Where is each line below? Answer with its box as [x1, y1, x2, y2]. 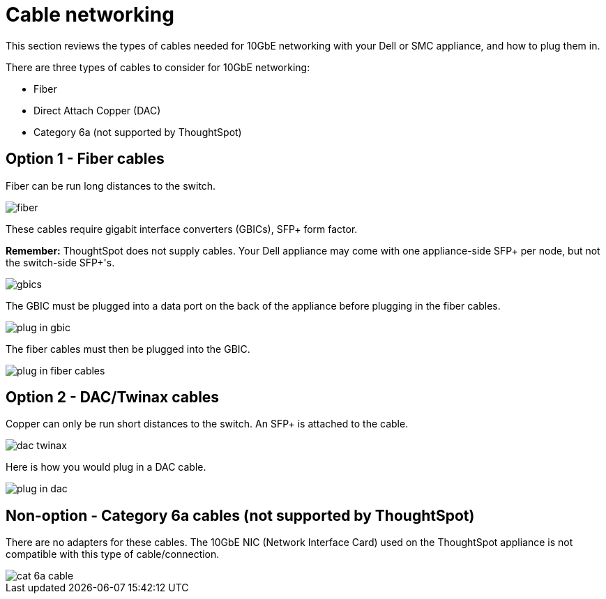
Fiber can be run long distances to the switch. [6, 179, 216, 192]
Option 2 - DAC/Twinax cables [6, 388, 220, 407]
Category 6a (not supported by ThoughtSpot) [33, 126, 242, 138]
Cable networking [6, 3, 174, 26]
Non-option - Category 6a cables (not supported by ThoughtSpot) [6, 506, 475, 524]
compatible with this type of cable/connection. [6, 548, 220, 561]
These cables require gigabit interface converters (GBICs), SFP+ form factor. [6, 222, 358, 235]
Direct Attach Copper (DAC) [33, 104, 161, 116]
